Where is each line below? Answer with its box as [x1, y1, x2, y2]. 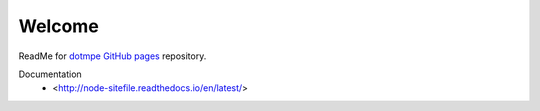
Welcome [18, 15, 99, 37]
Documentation [18, 68, 82, 80]
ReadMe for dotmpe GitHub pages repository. [18, 50, 207, 62]
